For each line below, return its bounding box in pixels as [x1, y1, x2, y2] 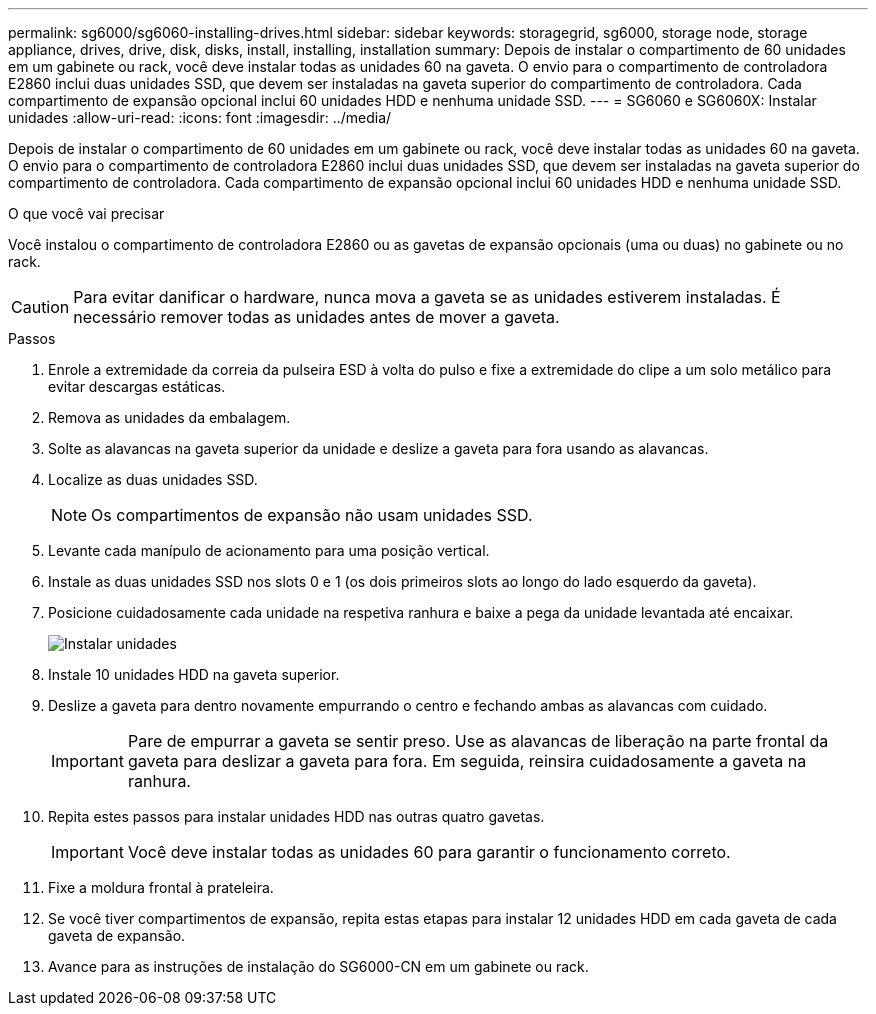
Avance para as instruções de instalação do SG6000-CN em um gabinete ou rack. [48, 958, 589, 975]
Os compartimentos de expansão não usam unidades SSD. [91, 505, 533, 525]
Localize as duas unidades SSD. [48, 471, 258, 488]
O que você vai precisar [8, 205, 165, 222]
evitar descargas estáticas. [48, 378, 226, 395]
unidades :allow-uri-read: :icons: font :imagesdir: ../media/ [8, 109, 392, 126]
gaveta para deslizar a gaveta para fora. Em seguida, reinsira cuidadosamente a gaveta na [127, 751, 807, 771]
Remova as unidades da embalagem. [48, 409, 291, 426]
